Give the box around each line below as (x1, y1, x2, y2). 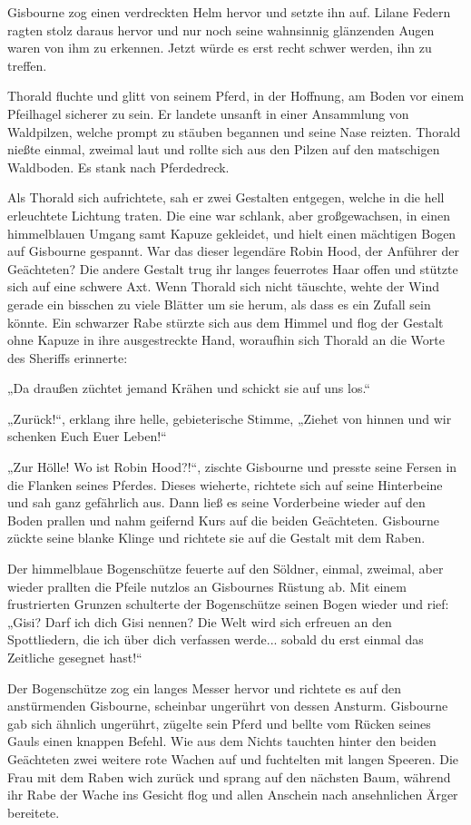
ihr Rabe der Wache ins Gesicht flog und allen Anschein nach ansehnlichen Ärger (7, 785, 458, 804)
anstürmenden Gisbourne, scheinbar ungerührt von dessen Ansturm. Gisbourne (7, 696, 448, 715)
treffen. (7, 55, 47, 74)
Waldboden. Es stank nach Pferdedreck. (7, 157, 230, 176)
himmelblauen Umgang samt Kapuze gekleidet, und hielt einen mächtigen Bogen (7, 223, 456, 242)
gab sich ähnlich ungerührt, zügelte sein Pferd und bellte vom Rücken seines (7, 713, 431, 732)
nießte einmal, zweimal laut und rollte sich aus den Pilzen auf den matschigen (7, 140, 440, 159)
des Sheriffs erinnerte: (7, 348, 128, 367)
